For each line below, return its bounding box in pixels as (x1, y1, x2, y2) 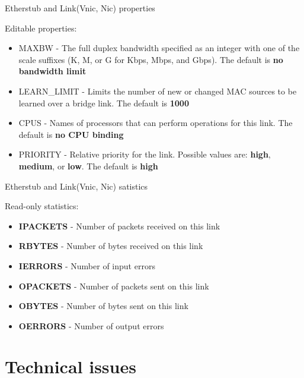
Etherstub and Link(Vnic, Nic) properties (5, 2, 155, 14)
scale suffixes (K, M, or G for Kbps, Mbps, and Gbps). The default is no (18, 53, 283, 65)
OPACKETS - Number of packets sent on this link (18, 279, 209, 292)
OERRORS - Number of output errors (18, 319, 164, 332)
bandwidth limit (18, 65, 87, 77)
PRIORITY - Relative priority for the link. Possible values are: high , (18, 148, 271, 160)
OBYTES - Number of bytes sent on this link (18, 300, 188, 312)
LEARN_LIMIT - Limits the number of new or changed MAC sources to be (18, 84, 297, 97)
